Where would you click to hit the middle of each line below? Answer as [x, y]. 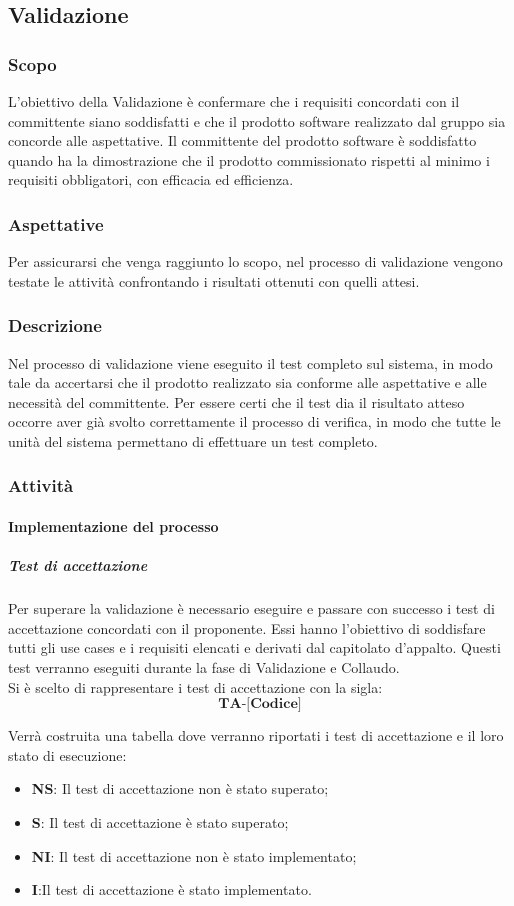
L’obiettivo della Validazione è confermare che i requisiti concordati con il [234, 101]
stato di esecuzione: [67, 754]
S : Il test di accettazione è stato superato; [160, 821]
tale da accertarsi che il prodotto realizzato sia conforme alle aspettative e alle [247, 382]
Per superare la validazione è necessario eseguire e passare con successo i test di [251, 608]
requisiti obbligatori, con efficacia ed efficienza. [151, 179]
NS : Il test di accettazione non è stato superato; [180, 788]
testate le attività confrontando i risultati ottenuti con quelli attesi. [214, 280]
